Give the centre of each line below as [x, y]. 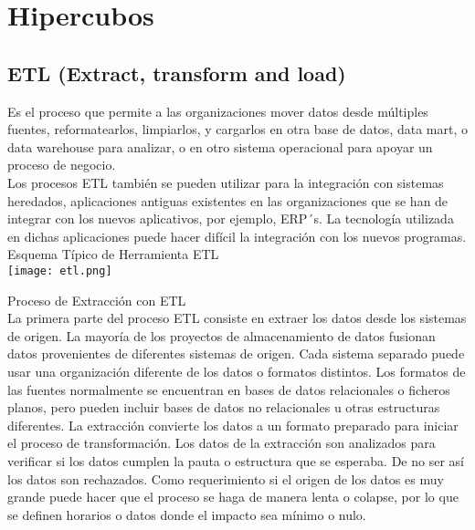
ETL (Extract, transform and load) [177, 73]
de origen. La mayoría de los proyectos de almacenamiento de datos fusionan [222, 335]
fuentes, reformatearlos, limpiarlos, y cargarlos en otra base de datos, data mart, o [237, 129]
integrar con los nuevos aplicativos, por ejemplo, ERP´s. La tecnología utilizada [231, 218]
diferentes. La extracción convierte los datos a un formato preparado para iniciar [233, 425]
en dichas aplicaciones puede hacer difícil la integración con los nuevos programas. [237, 236]
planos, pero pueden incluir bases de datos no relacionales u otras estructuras [224, 407]
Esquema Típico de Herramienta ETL [113, 254]
